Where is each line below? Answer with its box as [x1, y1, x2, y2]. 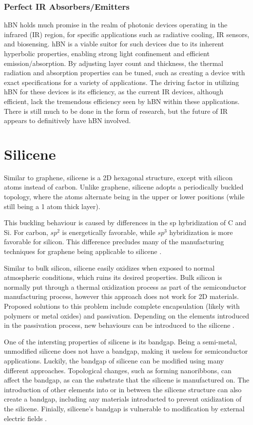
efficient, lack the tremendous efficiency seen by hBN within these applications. [4, 96, 240, 106]
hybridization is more [169, 227, 233, 237]
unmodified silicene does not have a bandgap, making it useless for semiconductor [4, 346, 248, 356]
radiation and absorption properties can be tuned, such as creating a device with [4, 67, 245, 78]
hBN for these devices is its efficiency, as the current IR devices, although [4, 86, 224, 97]
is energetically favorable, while [62, 227, 156, 237]
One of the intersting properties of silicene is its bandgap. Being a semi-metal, [4, 336, 237, 346]
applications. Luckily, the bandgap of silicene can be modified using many [4, 355, 224, 365]
